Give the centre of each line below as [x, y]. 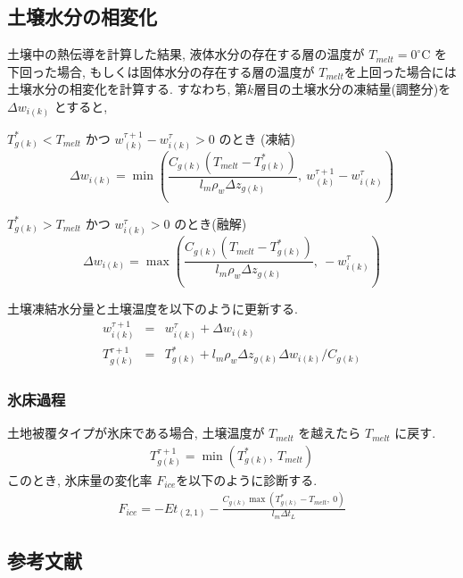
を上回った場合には [400, 71]
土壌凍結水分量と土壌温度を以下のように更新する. [153, 309]
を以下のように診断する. [247, 479]
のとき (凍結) [257, 138]
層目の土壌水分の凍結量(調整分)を [352, 89]
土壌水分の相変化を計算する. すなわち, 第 [128, 89]
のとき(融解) [211, 223]
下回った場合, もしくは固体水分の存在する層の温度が [161, 71]
